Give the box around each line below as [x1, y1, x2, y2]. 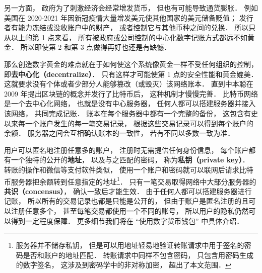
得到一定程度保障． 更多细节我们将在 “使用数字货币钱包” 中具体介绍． [11, 215, 244, 226]
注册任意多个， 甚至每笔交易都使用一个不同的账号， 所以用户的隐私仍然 [11, 205, 249, 216]
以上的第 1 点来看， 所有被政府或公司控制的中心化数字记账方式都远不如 [11, 32, 247, 42]
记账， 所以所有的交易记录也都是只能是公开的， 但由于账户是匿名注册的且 [4, 196, 249, 206]
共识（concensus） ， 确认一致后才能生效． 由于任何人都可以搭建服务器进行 [4, 186, 252, 196]
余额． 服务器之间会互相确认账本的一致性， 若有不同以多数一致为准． [4, 128, 235, 138]
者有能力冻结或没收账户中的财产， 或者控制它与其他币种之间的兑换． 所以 [4, 22, 249, 33]
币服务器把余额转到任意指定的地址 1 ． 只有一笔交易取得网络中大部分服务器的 [4, 174, 256, 187]
